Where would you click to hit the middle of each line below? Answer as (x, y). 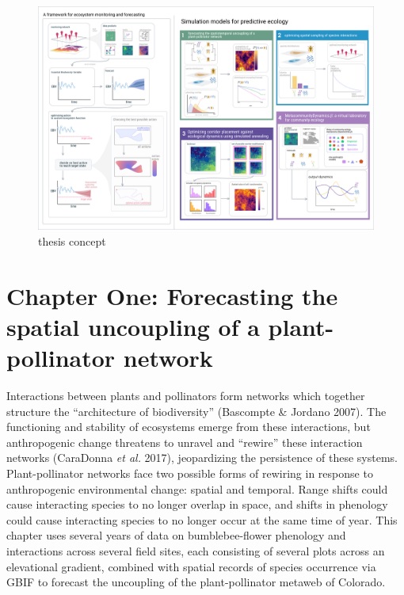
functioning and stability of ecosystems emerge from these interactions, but (189, 427)
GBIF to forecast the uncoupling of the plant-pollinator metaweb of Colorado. (196, 582)
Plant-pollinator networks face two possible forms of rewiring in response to (190, 473)
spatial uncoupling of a (133, 326)
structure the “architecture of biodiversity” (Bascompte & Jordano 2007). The (196, 411)
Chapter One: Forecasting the (172, 295)
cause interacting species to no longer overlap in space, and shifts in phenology (197, 504)
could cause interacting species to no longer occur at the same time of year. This (202, 519)
